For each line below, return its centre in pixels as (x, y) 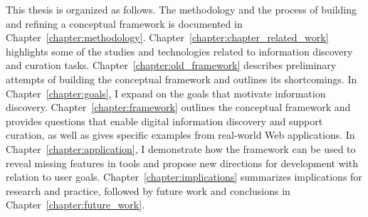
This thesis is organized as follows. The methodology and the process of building (182, 9)
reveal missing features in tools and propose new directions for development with (182, 163)
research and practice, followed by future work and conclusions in (148, 190)
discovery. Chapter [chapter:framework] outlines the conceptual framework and (178, 107)
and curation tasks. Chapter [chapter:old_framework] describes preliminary (171, 65)
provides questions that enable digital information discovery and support (164, 121)
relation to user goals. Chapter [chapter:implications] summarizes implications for (184, 177)
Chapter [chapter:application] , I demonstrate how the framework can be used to (181, 148)
